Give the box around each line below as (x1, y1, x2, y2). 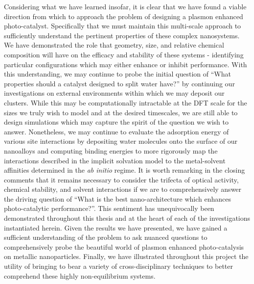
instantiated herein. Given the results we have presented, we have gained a (4, 222, 228, 232)
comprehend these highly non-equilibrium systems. (4, 270, 156, 281)
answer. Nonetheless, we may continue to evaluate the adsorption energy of (4, 126, 229, 136)
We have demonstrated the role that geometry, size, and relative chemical (4, 40, 224, 50)
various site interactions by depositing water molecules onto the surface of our (4, 136, 238, 146)
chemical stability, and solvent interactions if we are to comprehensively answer (4, 184, 242, 194)
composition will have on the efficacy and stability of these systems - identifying (4, 49, 244, 59)
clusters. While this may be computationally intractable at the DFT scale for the (4, 97, 247, 107)
